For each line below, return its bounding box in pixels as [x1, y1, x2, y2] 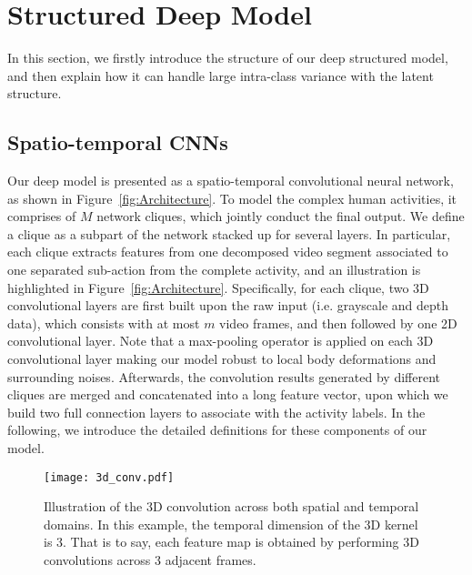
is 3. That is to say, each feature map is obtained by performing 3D [44, 532, 419, 551]
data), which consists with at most [7, 313, 200, 332]
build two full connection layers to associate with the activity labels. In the [7, 402, 426, 421]
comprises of [7, 207, 76, 226]
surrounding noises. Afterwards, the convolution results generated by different [7, 367, 440, 386]
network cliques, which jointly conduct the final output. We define [96, 207, 465, 226]
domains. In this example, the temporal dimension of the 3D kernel [44, 514, 418, 533]
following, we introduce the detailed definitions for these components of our [7, 420, 427, 439]
